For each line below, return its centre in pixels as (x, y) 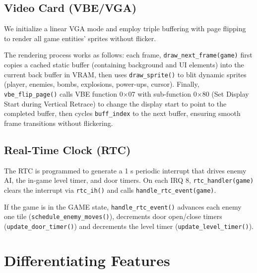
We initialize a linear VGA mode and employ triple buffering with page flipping (125, 28)
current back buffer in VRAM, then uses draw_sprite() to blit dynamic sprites (125, 74)
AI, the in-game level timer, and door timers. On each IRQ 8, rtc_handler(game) (129, 180)
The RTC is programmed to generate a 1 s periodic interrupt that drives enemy (125, 170)
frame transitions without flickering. (59, 123)
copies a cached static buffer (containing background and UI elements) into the (124, 65)
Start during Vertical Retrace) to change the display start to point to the (115, 103)
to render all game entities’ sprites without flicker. (80, 38)
